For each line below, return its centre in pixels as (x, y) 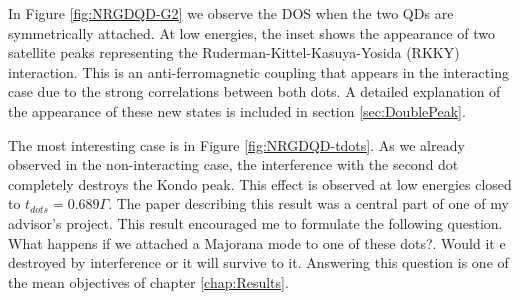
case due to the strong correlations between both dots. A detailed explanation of (254, 91)
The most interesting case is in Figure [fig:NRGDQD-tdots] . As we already (236, 144)
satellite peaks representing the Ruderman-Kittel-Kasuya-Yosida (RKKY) (234, 52)
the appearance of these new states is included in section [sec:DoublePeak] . (237, 110)
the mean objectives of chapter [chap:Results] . (148, 281)
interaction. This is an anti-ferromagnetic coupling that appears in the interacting (258, 71)
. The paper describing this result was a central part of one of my (308, 203)
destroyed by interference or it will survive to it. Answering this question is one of (258, 262)
